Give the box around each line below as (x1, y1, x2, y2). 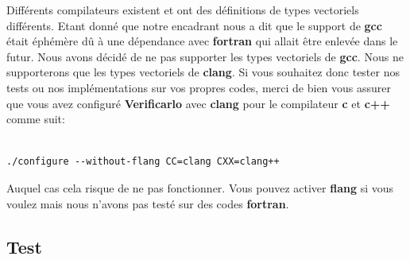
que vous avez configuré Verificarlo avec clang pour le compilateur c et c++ (6, 95, 390, 111)
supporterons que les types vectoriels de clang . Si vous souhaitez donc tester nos (6, 64, 400, 80)
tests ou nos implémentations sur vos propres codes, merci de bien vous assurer (6, 79, 392, 95)
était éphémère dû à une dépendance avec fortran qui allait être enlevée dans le (6, 33, 398, 49)
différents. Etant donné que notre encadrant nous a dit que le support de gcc (6, 17, 382, 33)
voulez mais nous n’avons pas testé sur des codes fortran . (6, 195, 289, 211)
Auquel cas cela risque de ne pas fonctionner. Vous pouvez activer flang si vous (6, 179, 394, 196)
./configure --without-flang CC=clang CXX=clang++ (6, 156, 280, 168)
